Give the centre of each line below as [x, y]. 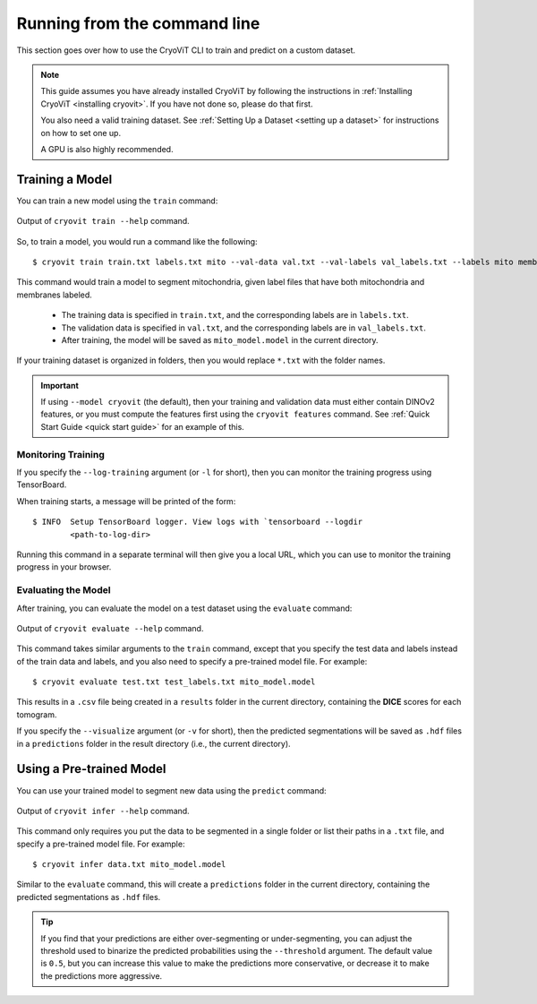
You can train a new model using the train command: [117, 201]
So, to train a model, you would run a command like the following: [137, 241]
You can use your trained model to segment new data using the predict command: [171, 790]
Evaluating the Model [64, 590]
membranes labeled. [55, 295]
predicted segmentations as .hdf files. [89, 897]
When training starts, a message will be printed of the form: [126, 501]
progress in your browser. [64, 567]
